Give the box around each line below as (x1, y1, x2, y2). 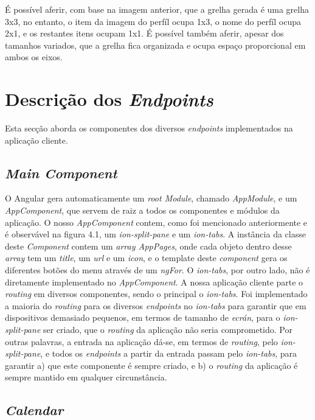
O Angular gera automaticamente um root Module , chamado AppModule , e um (5, 192, 297, 205)
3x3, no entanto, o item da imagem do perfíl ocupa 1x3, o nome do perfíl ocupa (5, 15, 301, 27)
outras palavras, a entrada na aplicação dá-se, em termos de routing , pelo (5, 335, 278, 348)
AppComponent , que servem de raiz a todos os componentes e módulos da (5, 204, 280, 217)
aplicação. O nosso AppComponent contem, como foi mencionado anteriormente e (5, 215, 308, 228)
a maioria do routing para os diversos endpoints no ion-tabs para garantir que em (5, 299, 306, 312)
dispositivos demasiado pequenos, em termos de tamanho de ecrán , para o (5, 311, 280, 324)
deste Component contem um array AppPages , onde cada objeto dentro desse (5, 239, 292, 252)
